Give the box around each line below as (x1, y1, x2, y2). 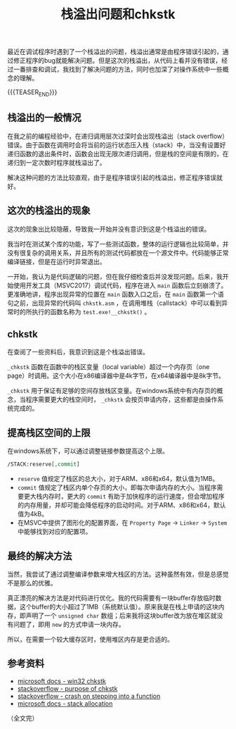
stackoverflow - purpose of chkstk (17, 684, 118, 692)
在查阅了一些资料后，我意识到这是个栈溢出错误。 (7, 348, 149, 356)
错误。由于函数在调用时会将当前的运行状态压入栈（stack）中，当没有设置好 (7, 140, 226, 149)
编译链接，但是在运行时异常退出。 (7, 257, 106, 266)
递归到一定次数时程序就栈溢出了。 (7, 158, 106, 166)
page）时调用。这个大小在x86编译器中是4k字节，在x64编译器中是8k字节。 (7, 371, 225, 380)
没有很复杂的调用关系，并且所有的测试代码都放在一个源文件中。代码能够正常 (7, 248, 229, 257)
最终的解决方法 (7, 550, 72, 562)
